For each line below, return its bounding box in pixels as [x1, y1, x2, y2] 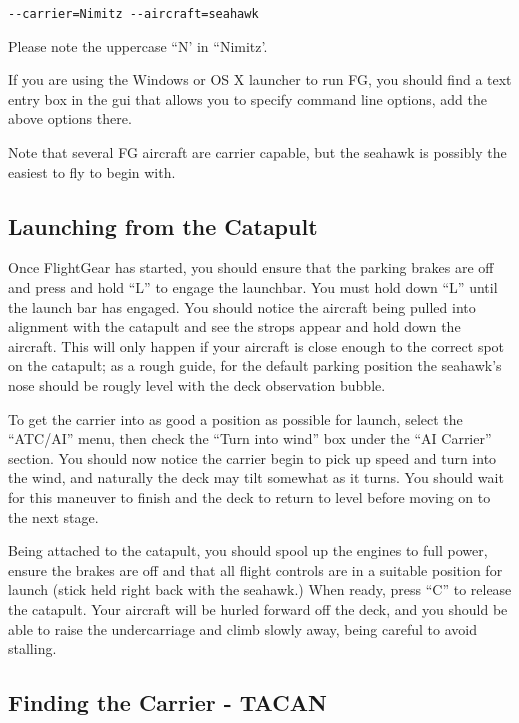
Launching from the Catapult [8, 210, 318, 241]
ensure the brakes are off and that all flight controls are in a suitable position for [8, 559, 503, 580]
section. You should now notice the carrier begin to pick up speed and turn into [8, 447, 497, 468]
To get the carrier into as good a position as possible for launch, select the [8, 408, 463, 429]
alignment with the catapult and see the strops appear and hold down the [8, 316, 461, 337]
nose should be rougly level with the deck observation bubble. [8, 374, 386, 395]
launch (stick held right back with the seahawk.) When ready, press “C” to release [8, 579, 512, 600]
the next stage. [8, 506, 99, 527]
